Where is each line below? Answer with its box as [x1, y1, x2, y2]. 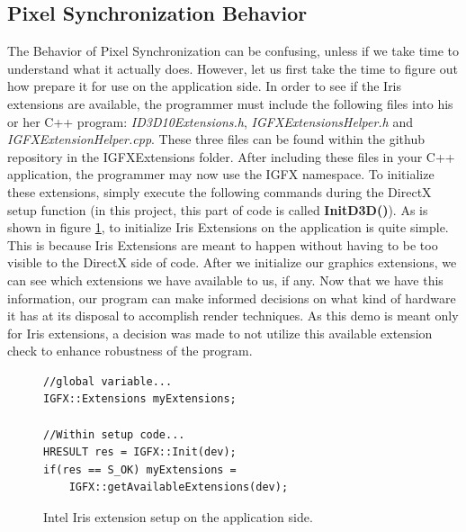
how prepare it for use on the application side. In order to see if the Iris [7, 77, 402, 95]
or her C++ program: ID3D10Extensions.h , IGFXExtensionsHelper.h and [7, 112, 413, 131]
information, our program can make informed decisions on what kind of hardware [7, 288, 456, 307]
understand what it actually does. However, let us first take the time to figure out [7, 59, 458, 77]
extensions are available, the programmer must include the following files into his [7, 94, 453, 113]
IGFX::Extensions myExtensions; [43, 392, 237, 406]
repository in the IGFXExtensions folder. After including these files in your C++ [7, 147, 455, 166]
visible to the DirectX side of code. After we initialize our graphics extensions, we [7, 253, 457, 272]
